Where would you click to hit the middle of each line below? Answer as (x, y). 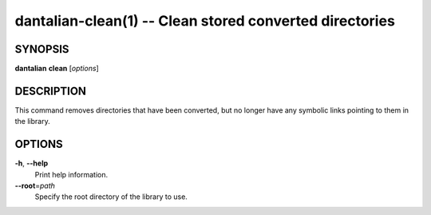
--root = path (35, 186)
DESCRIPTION (51, 91)
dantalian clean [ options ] (57, 69)
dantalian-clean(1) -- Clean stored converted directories (205, 21)
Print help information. (71, 174)
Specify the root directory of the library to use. (111, 197)
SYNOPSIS (42, 49)
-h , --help (32, 163)
